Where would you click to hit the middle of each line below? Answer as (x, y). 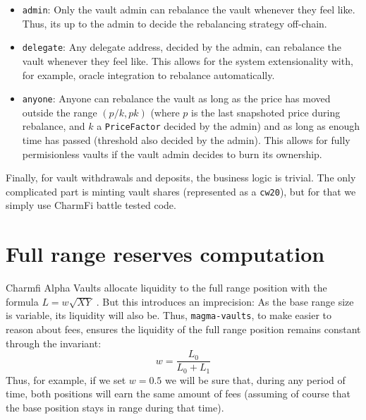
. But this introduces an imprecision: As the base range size (225, 301)
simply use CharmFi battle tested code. (91, 205)
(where (165, 112)
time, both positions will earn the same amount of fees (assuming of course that (178, 394)
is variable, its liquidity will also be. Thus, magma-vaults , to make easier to (169, 315)
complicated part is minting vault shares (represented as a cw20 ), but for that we (181, 191)
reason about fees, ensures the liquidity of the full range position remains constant (183, 329)
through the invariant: (54, 343)
